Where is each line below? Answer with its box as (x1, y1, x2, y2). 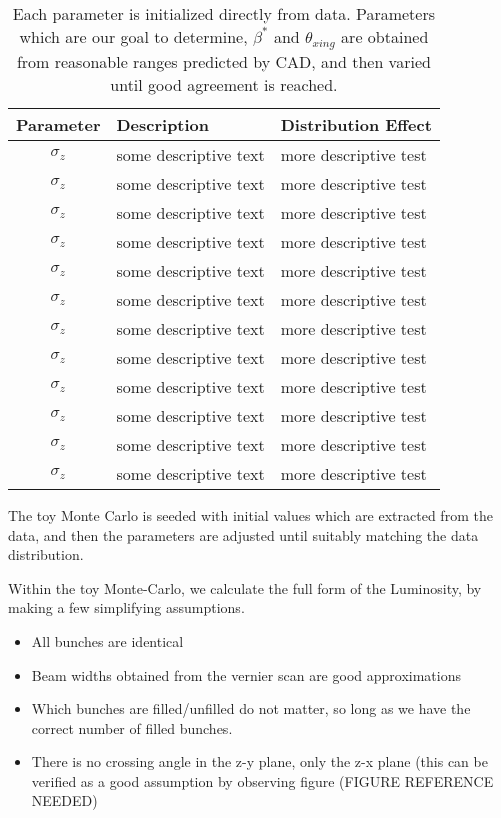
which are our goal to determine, (19, 25, 248, 48)
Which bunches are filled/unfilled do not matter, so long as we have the (31, 698, 471, 719)
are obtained (341, 25, 429, 48)
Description (116, 112, 210, 136)
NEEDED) (31, 790, 98, 811)
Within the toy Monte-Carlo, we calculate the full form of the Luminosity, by (8, 577, 482, 598)
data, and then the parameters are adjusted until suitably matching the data (8, 524, 479, 545)
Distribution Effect (280, 112, 432, 136)
